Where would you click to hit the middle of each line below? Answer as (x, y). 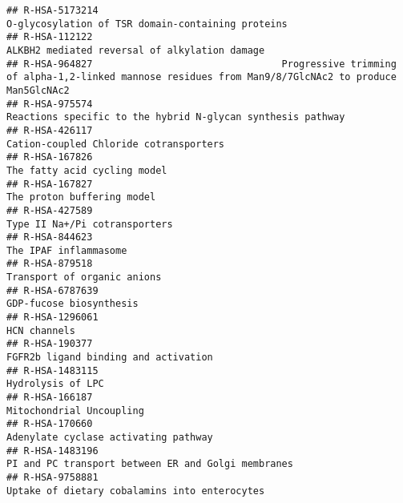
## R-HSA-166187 (50, 398)
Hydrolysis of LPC (55, 384)
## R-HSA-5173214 (52, 10)
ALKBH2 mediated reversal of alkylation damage (136, 50)
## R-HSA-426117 (50, 130)
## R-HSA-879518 (50, 264)
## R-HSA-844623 (50, 237)
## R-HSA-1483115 (52, 370)
